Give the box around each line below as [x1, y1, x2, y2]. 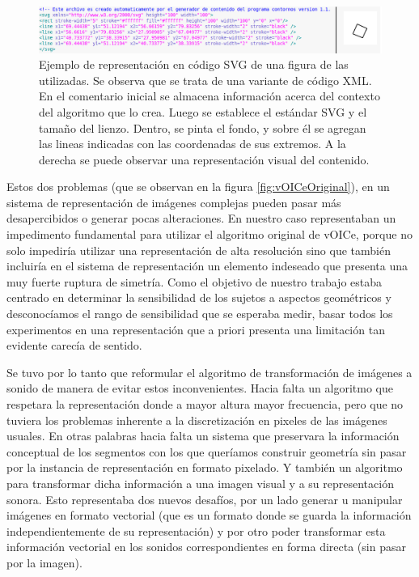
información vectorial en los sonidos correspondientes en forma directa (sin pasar [6, 538, 406, 555]
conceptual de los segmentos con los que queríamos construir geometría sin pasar [6, 443, 407, 460]
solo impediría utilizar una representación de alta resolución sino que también [6, 241, 391, 258]
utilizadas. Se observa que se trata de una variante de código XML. [39, 71, 372, 88]
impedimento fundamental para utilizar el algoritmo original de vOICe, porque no [6, 226, 413, 243]
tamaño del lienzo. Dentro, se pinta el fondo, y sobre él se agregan [39, 119, 366, 136]
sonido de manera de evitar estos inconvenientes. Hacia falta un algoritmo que [6, 380, 393, 397]
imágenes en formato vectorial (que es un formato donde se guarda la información [6, 507, 412, 524]
